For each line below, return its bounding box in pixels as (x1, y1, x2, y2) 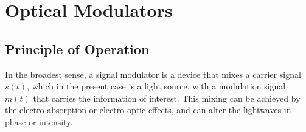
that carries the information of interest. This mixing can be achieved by (33, 91, 301, 104)
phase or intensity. (5, 115, 73, 128)
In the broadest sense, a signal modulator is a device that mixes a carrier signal (5, 68, 301, 80)
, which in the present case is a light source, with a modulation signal (27, 80, 286, 92)
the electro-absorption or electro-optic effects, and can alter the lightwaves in (5, 103, 291, 116)
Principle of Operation (5, 39, 150, 58)
